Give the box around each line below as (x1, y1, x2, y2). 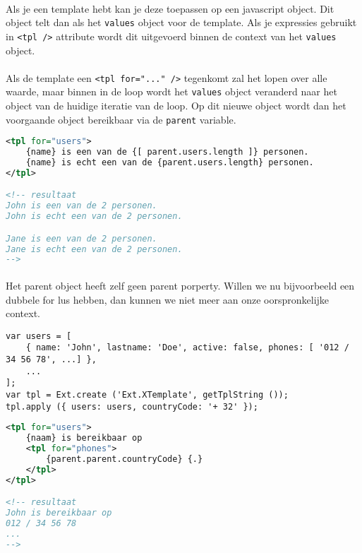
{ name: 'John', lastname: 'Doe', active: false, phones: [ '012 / (25, 343, 349, 353)
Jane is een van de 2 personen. (6, 233, 157, 244)
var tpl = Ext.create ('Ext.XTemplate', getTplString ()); (6, 389, 289, 400)
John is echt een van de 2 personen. (6, 211, 183, 222)
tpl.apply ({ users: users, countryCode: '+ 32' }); (6, 401, 258, 412)
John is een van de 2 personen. (6, 201, 157, 211)
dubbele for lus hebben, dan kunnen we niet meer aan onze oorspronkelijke (6, 292, 330, 307)
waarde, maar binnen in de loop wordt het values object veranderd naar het (6, 84, 337, 99)
